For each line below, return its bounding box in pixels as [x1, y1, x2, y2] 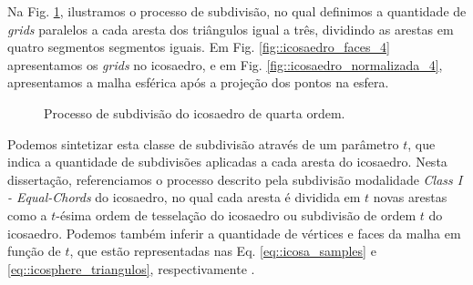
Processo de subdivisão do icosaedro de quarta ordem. [44, 103, 345, 122]
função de [7, 241, 61, 260]
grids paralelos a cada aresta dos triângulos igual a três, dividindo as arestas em [7, 19, 454, 38]
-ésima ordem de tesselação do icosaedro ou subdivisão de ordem [56, 205, 416, 224]
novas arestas [373, 188, 447, 207]
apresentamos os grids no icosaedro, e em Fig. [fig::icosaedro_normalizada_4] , [7, 55, 443, 74]
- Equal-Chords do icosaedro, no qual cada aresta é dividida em [7, 188, 361, 207]
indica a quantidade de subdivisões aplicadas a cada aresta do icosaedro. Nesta [7, 152, 447, 171]
